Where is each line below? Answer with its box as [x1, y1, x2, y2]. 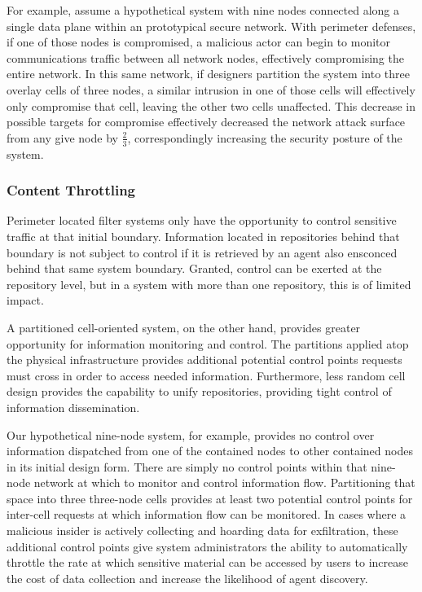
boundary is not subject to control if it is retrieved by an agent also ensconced [7, 243, 398, 261]
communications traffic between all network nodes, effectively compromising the [7, 49, 404, 66]
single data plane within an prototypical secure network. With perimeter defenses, [7, 17, 416, 34]
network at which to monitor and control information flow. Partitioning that [33, 474, 415, 491]
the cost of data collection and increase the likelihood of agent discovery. [7, 569, 368, 586]
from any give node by [7, 129, 118, 146]
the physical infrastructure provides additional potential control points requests [7, 351, 402, 368]
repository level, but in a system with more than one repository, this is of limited [7, 275, 411, 292]
